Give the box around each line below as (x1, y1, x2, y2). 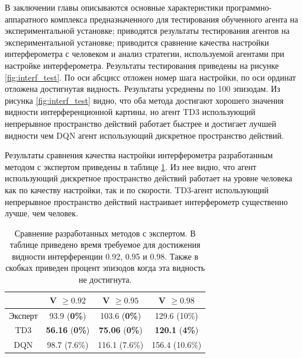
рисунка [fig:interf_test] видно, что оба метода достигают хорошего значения (5, 94, 284, 106)
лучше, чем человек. (5, 207, 79, 219)
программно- (225, 1, 272, 13)
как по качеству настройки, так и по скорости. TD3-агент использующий (5, 183, 269, 196)
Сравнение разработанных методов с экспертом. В (14, 226, 196, 239)
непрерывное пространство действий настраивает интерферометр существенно (5, 195, 288, 207)
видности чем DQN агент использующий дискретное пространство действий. (5, 129, 284, 141)
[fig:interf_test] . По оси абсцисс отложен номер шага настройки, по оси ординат (5, 71, 296, 83)
